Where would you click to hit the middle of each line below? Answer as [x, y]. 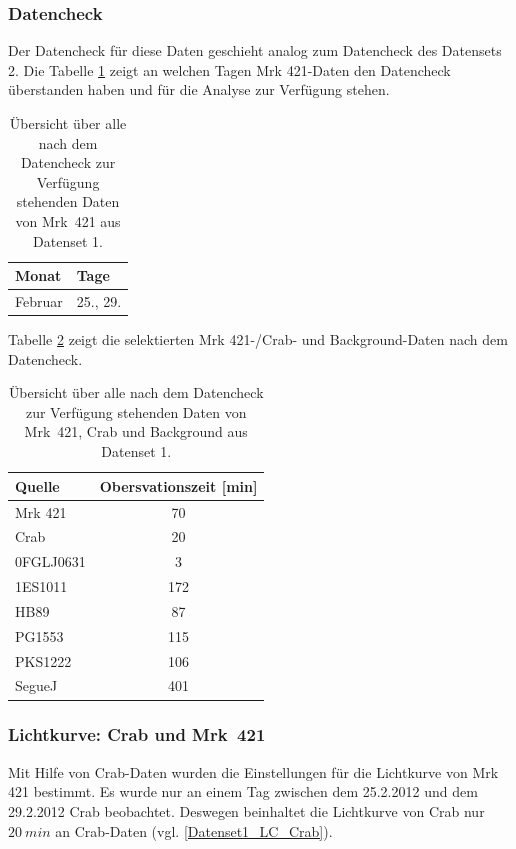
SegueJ [36, 685]
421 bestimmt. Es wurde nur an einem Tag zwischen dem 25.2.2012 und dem [243, 791]
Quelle [37, 485]
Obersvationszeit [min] [178, 485]
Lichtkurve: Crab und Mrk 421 [137, 734]
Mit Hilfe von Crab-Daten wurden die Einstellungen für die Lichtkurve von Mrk [253, 771]
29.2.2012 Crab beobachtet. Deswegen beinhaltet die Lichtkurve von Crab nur [246, 810]
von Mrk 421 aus [68, 220]
